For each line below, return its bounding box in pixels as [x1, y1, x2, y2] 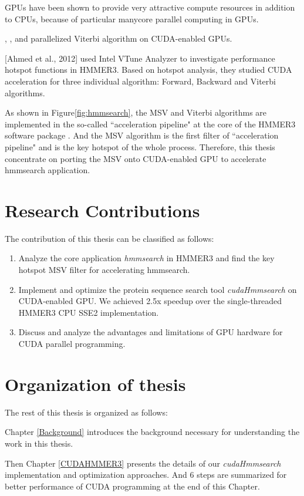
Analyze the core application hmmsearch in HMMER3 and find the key [18, 252, 275, 264]
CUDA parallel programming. [18, 338, 126, 349]
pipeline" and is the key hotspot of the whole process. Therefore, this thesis [5, 140, 275, 153]
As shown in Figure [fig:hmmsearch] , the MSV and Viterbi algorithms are [5, 106, 267, 119]
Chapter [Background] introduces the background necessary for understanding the [5, 426, 300, 438]
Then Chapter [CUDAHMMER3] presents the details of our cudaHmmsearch [5, 457, 281, 469]
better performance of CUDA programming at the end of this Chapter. [5, 480, 260, 492]
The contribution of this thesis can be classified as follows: [5, 232, 214, 244]
